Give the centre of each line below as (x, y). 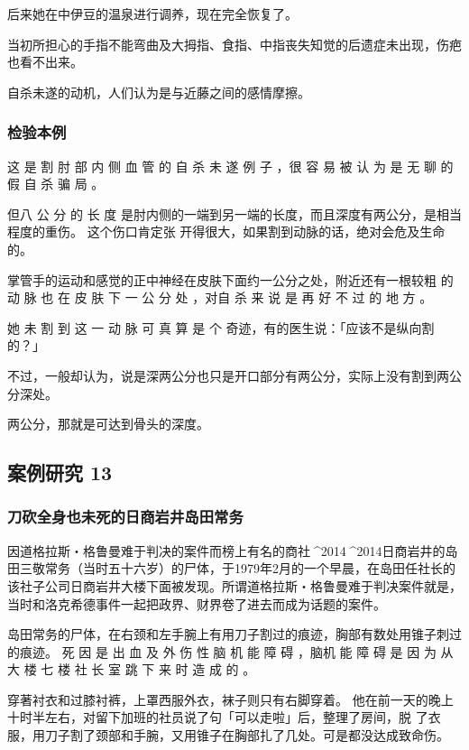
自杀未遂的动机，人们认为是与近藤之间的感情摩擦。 (159, 92)
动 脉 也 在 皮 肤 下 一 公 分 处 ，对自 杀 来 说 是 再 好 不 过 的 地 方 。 (220, 297)
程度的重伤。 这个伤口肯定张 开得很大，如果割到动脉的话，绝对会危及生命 (226, 231)
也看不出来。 (45, 62)
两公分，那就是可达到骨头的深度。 (108, 424)
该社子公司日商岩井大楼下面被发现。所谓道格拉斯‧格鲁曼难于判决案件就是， (234, 585)
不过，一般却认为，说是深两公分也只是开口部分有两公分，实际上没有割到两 (228, 375)
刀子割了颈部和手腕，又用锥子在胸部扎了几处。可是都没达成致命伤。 (247, 735)
